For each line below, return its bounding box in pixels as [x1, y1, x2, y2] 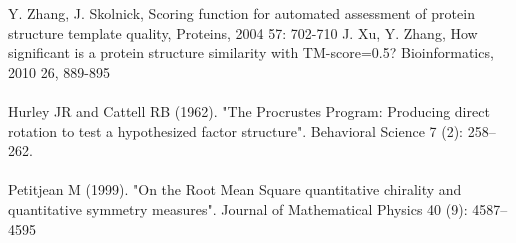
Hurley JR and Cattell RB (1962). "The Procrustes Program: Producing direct [8, 100, 490, 121]
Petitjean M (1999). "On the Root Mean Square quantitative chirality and [8, 179, 462, 200]
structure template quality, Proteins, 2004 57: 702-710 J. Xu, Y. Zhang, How [8, 22, 478, 43]
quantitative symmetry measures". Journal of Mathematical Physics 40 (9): [8, 198, 468, 219]
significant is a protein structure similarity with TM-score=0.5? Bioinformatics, [8, 42, 494, 63]
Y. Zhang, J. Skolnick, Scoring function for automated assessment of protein [8, 3, 475, 23]
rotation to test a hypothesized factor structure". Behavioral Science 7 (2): [8, 120, 464, 141]
